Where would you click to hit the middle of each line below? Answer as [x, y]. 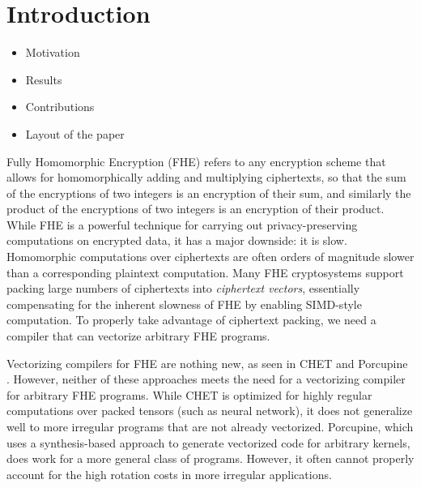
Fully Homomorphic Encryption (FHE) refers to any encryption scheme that [196, 161]
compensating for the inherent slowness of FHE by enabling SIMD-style [184, 304]
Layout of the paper [75, 133]
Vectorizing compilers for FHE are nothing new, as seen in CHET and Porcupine [207, 363]
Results [44, 79]
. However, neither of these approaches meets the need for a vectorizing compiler [206, 379]
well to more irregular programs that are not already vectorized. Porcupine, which [210, 426]
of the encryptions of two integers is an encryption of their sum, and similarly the [209, 193]
